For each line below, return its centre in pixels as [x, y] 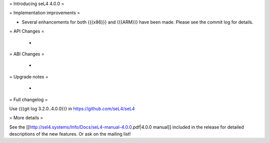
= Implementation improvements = [45, 13]
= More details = [26, 118]
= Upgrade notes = [29, 76]
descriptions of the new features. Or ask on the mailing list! [70, 134]
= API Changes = [27, 31]
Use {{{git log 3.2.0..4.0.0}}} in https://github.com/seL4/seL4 [72, 108]
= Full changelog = [28, 99]
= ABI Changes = [27, 54]
